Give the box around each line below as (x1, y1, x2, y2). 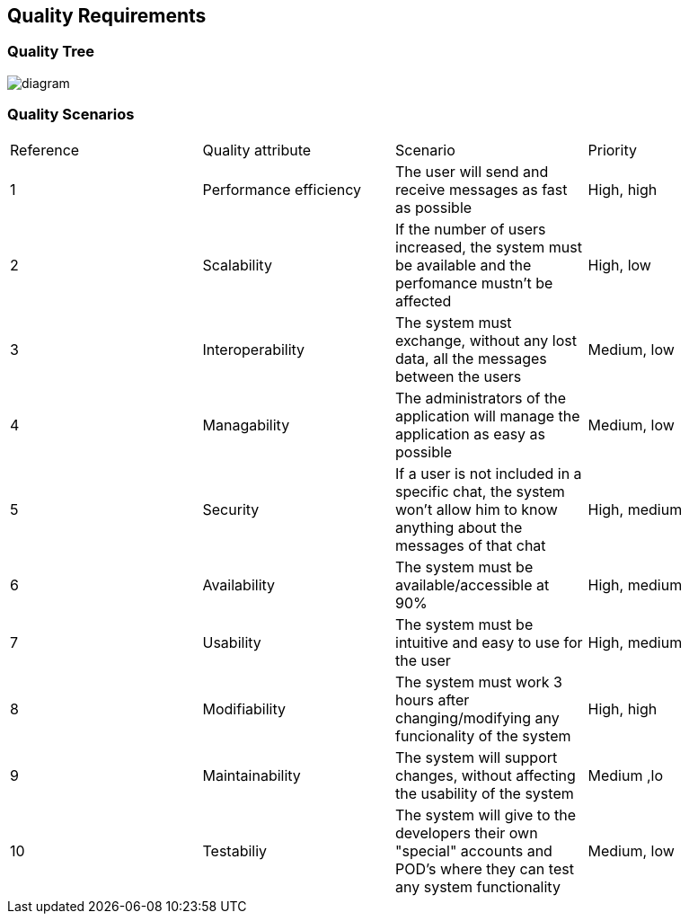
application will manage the (395, 406, 580, 425)
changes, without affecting (395, 766, 576, 784)
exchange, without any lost (395, 331, 577, 350)
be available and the (395, 255, 532, 274)
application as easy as (395, 424, 546, 443)
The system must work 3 (395, 672, 562, 691)
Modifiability (202, 699, 286, 718)
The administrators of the (395, 388, 566, 407)
